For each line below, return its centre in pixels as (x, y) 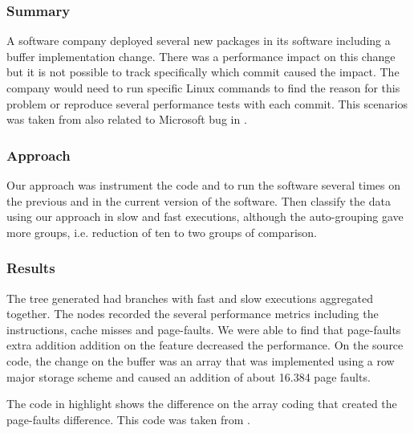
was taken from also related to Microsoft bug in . (127, 119)
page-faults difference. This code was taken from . (129, 419)
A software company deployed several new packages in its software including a (199, 41)
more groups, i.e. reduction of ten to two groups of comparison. (162, 232)
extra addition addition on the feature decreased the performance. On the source (205, 345)
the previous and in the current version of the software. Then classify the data (199, 200)
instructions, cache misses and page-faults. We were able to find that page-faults (204, 329)
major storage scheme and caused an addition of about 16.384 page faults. (189, 376)
